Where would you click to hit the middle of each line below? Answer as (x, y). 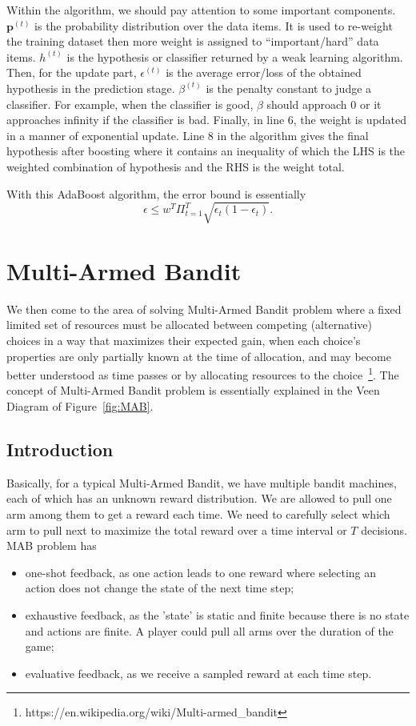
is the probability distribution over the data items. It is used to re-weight (214, 25)
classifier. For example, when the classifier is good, (130, 104)
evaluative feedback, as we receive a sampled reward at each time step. (198, 673)
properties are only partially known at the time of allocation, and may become (199, 356)
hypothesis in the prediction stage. (91, 88)
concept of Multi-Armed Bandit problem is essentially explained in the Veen (193, 390)
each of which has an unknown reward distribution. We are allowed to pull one (199, 498)
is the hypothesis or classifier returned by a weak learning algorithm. (235, 56)
